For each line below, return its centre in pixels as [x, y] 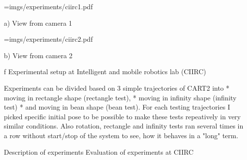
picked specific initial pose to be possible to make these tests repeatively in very [123, 116]
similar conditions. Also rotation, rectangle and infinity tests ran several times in [124, 126]
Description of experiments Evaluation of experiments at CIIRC [99, 152]
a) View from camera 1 [38, 23]
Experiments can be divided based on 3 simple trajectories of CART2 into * [117, 88]
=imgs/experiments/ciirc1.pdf [48, 6]
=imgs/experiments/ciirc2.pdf [48, 39]
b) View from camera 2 [38, 55]
